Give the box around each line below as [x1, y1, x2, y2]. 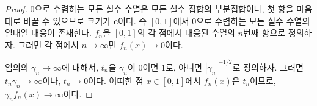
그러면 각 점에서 [18, 38, 79, 51]
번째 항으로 [243, 26, 286, 39]
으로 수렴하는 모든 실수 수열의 [196, 14, 310, 27]
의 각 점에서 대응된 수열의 [137, 26, 235, 39]
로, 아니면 [165, 60, 202, 73]
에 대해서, [61, 60, 99, 73]
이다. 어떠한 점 [88, 74, 144, 87]
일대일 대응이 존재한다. [5, 26, 92, 39]
